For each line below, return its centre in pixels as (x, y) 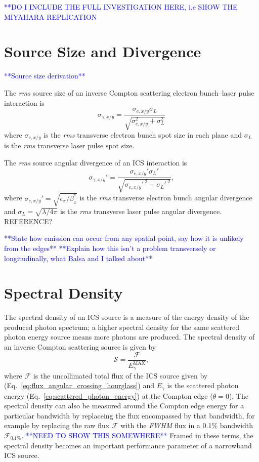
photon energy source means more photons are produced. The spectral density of (129, 337)
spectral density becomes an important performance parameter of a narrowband (128, 445)
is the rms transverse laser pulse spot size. (69, 145)
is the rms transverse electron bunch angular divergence (166, 198)
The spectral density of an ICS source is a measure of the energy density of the (127, 317)
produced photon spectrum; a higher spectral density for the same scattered (122, 327)
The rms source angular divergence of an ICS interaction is (96, 163)
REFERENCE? (28, 221)
